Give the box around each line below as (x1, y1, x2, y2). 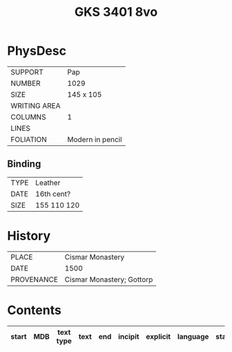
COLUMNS (10, 112, 46, 122)
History (7, 228, 51, 243)
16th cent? (35, 189, 71, 198)
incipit (118, 331, 139, 341)
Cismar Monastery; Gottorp (64, 275, 153, 284)
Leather (35, 178, 61, 187)
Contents (7, 302, 62, 318)
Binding (7, 158, 41, 170)
